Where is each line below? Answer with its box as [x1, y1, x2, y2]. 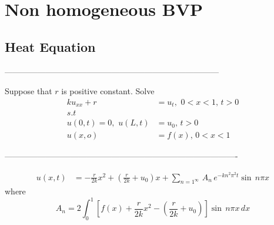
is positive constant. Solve [61, 85, 155, 97]
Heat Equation [5, 37, 96, 55]
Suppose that [5, 85, 52, 97]
